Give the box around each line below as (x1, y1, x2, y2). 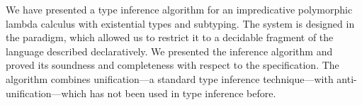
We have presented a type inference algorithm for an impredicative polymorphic (6, 2, 353, 16)
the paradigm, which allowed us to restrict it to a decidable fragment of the (6, 30, 334, 45)
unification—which (6, 85, 86, 100)
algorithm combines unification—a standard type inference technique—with (6, 71, 334, 86)
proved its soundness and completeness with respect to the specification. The (6, 57, 339, 72)
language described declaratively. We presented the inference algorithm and (6, 43, 333, 58)
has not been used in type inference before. (89, 85, 276, 100)
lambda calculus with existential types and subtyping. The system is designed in (6, 16, 355, 31)
